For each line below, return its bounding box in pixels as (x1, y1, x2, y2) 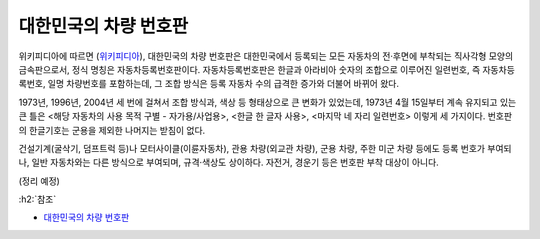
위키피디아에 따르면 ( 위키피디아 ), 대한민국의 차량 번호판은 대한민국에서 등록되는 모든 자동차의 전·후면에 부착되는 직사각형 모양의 (18, 50, 514, 62)
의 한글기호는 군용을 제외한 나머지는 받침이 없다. (18, 124, 206, 136)
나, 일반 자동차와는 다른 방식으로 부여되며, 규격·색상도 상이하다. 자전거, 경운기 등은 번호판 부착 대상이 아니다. (18, 156, 439, 169)
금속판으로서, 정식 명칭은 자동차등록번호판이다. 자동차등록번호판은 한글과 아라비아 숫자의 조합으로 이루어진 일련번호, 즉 (18, 63, 481, 75)
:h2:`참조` (18, 193, 57, 205)
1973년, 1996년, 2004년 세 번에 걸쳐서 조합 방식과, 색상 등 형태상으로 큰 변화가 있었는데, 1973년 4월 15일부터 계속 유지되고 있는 (18, 96, 517, 108)
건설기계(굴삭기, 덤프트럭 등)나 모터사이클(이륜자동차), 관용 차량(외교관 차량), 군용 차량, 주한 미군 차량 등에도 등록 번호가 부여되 (18, 142, 512, 154)
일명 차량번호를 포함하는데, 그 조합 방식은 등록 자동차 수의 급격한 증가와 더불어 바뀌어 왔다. (47, 78, 400, 90)
